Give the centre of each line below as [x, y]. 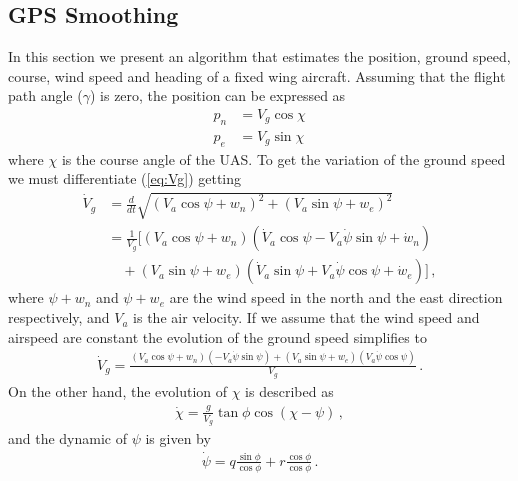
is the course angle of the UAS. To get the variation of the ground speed [283, 158]
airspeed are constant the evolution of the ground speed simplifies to [217, 336]
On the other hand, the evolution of [118, 390]
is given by [178, 438]
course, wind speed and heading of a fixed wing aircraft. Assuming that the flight [257, 75]
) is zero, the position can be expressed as [217, 95]
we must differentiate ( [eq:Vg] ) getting [125, 178]
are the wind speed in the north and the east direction [336, 297]
